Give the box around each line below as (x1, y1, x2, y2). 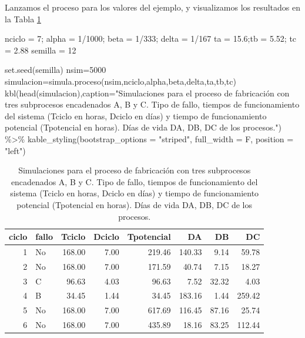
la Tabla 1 (5, 12, 41, 25)
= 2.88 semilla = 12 (5, 43, 76, 56)
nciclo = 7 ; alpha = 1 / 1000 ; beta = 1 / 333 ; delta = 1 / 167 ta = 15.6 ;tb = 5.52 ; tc (5, 32, 297, 45)
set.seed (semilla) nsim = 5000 (5, 63, 106, 76)
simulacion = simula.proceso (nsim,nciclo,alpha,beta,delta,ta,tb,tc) (5, 75, 236, 87)
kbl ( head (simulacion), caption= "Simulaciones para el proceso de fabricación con (5, 86, 290, 99)
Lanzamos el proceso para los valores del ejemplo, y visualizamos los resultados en (5, 1, 301, 13)
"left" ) (5, 144, 26, 156)
